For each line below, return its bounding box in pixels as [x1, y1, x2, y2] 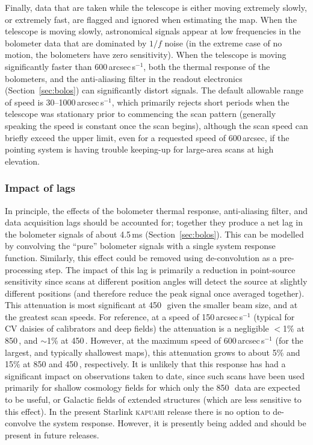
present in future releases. [5, 428, 99, 441]
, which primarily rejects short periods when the [111, 95, 290, 108]
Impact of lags [5, 180, 75, 195]
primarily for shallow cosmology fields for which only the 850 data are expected [5, 381, 300, 394]
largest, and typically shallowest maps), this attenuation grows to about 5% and [5, 346, 300, 358]
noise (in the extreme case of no [164, 36, 282, 49]
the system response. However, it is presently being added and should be [39, 417, 306, 429]
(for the [275, 334, 303, 347]
